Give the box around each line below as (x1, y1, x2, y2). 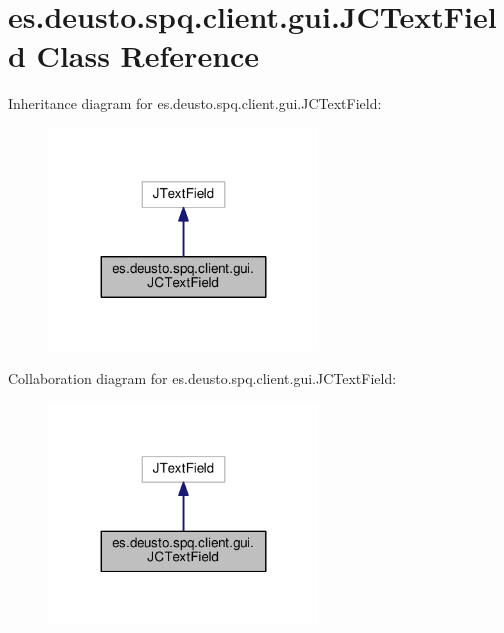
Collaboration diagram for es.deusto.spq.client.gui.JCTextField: (8, 368, 397, 389)
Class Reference (36, 35, 260, 76)
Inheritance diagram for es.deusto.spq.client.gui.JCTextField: (8, 93, 382, 114)
